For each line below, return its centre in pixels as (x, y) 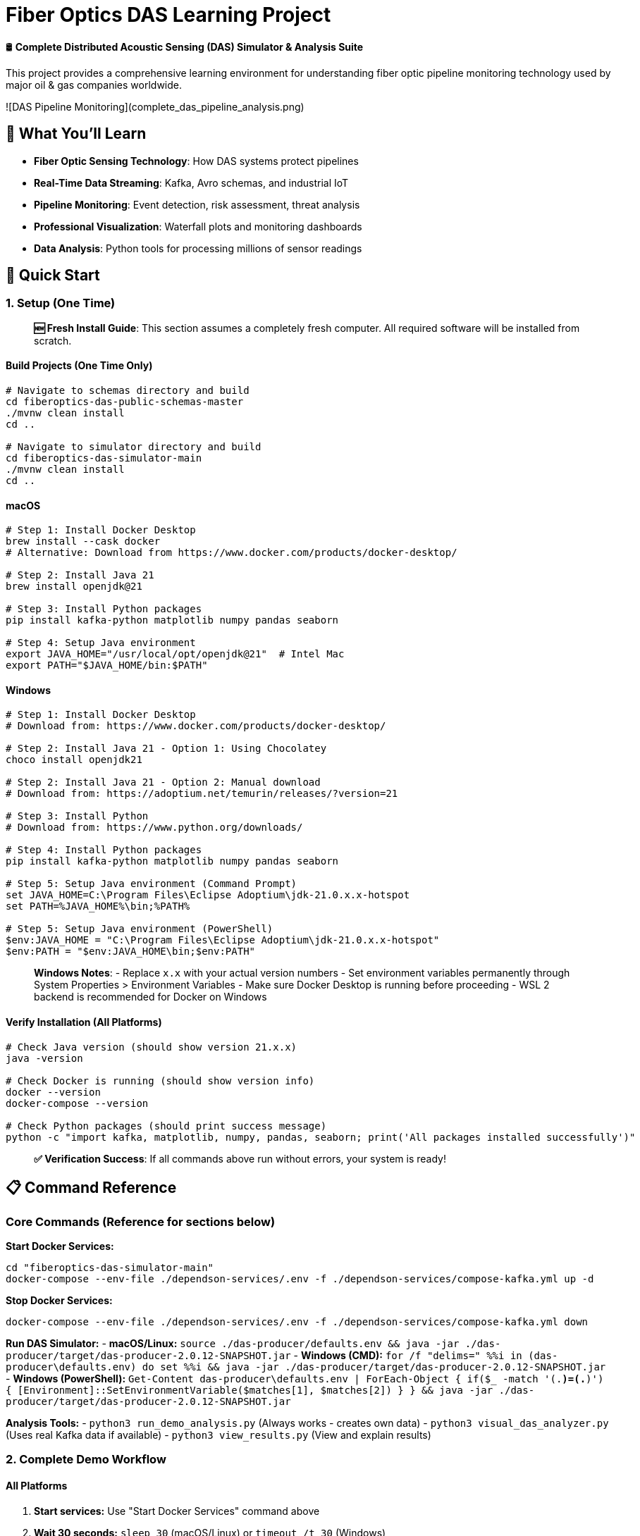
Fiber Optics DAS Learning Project (168, 15)
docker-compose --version (77, 1103)
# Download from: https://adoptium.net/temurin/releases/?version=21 (202, 794)
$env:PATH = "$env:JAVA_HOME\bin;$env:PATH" (131, 952)
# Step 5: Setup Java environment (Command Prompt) (152, 884)
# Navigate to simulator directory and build (134, 447)
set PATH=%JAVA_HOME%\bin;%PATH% (98, 906)
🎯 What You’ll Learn (76, 134)
